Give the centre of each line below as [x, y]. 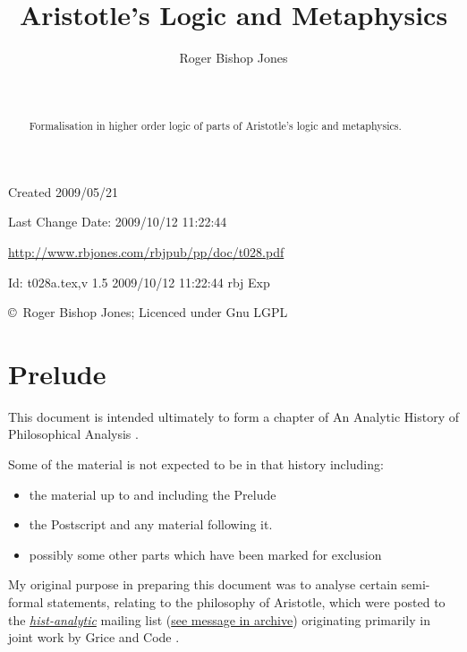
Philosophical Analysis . [73, 434]
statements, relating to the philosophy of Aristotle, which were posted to [246, 602]
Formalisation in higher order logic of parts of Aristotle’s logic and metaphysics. [215, 126]
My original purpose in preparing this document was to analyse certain [203, 584]
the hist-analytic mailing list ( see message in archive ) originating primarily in [219, 619]
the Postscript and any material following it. [151, 524]
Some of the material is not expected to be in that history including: [196, 464]
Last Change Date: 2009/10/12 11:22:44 [118, 222]
